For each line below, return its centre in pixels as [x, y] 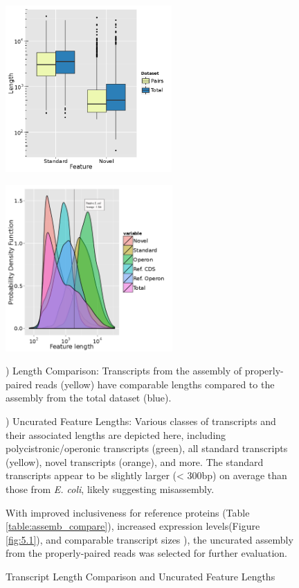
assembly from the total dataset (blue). [89, 398]
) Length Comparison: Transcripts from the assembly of [124, 371]
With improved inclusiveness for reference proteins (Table [128, 512]
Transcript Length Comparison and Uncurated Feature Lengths [141, 576]
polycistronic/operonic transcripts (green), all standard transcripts [147, 448]
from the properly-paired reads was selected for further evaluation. [146, 553]
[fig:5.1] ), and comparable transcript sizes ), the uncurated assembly [149, 539]
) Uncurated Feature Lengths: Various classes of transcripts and [141, 421]
